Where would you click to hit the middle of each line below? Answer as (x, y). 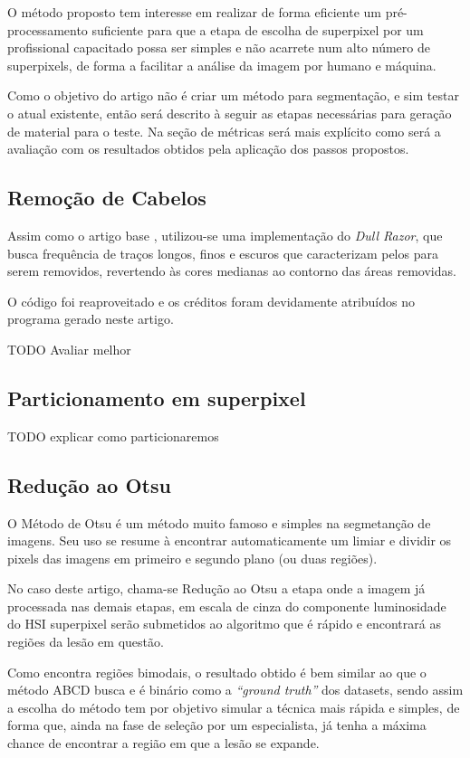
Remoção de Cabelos (107, 198)
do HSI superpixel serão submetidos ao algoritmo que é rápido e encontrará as (224, 624)
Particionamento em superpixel (157, 398)
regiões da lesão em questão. (86, 642)
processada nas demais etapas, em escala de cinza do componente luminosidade (227, 606)
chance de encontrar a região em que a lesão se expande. (163, 743)
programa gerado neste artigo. (91, 319)
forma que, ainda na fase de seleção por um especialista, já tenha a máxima (217, 725)
